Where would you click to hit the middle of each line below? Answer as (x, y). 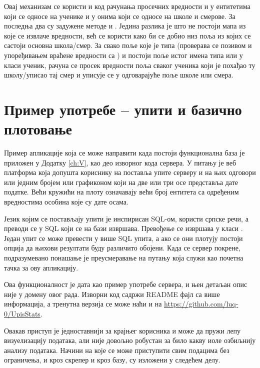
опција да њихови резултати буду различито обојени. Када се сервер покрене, (122, 248)
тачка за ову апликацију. (41, 267)
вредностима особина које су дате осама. (66, 202)
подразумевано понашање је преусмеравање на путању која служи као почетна (124, 257)
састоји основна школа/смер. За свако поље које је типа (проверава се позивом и (128, 45)
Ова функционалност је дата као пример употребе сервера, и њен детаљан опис (126, 284)
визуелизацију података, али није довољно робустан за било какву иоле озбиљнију (130, 340)
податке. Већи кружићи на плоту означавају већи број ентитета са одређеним (121, 192)
